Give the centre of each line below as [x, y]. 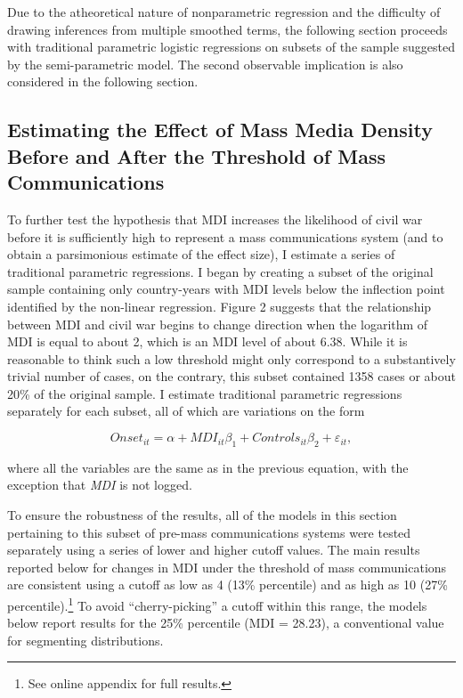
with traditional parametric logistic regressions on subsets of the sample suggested [231, 47]
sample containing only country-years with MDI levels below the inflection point [226, 289]
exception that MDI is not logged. [100, 485]
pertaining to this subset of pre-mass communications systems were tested [209, 532]
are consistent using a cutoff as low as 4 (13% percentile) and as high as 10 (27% [227, 584]
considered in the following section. [103, 81]
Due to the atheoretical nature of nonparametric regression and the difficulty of [224, 12]
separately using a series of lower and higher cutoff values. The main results [214, 550]
